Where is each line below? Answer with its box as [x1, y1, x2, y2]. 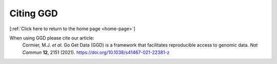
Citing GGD [9, 8, 58, 19]
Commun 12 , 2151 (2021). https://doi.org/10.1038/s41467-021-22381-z [22, 49, 170, 55]
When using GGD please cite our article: [9, 35, 94, 41]
